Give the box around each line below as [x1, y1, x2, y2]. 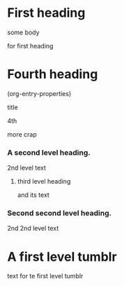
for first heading [7, 41, 54, 50]
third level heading [17, 177, 71, 186]
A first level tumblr [7, 249, 117, 264]
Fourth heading [7, 67, 98, 82]
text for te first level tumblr [7, 272, 84, 280]
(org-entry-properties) [7, 89, 72, 97]
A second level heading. [7, 147, 91, 157]
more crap [7, 130, 37, 138]
